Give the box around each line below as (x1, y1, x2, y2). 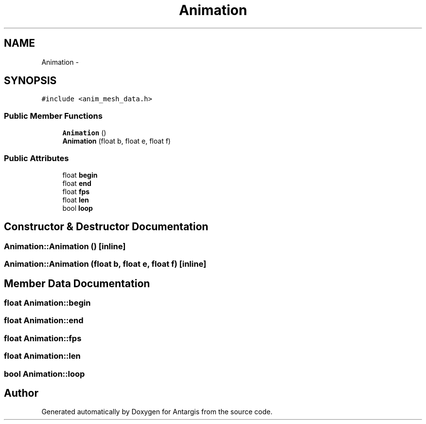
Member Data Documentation (4, 277, 150, 290)
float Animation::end (4, 315, 84, 326)
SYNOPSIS (4, 74, 57, 87)
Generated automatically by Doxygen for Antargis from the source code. (41, 407, 273, 416)
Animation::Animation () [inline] (4, 241, 126, 251)
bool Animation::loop (4, 369, 85, 379)
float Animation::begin (4, 298, 91, 308)
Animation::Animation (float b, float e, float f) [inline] (4, 259, 207, 269)
